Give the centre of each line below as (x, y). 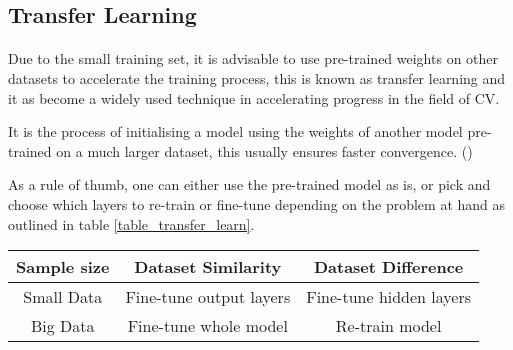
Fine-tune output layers (208, 297)
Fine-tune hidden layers (389, 297)
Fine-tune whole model (207, 326)
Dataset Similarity (208, 267)
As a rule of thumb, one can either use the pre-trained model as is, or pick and (249, 184)
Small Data (63, 297)
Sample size (63, 267)
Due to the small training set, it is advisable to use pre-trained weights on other (253, 58)
